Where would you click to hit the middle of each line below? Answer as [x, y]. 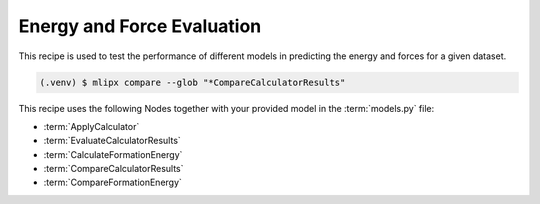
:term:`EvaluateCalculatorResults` [112, 141]
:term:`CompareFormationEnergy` [112, 182]
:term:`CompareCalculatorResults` [113, 169]
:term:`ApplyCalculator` [91, 126]
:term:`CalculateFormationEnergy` [113, 154]
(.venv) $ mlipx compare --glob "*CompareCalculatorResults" [192, 82]
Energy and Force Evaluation [140, 26]
